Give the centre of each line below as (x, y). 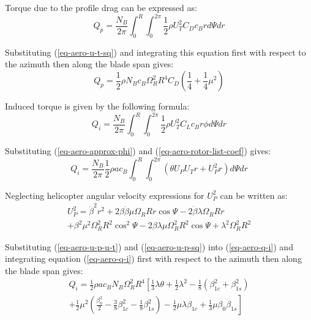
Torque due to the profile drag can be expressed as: (101, 7)
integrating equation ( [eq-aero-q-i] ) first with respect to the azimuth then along (153, 259)
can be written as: (254, 195)
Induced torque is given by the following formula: (97, 106)
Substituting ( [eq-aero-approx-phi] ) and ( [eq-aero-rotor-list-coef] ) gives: (138, 150)
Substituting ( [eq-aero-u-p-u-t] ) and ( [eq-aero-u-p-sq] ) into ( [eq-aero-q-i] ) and (149, 246)
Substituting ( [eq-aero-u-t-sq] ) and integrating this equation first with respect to (155, 52)
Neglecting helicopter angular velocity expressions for (105, 195)
